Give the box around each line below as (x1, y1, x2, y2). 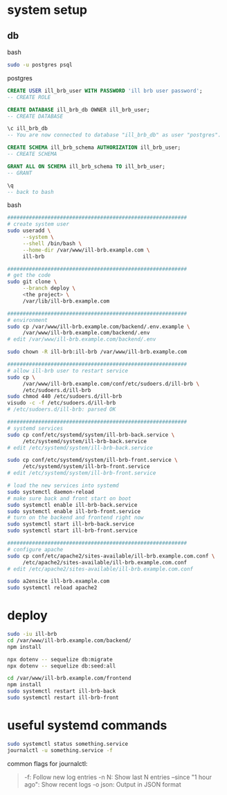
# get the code (7, 272, 51, 279)
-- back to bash (7, 188, 54, 195)
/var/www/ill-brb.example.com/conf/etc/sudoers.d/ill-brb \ (22, 380, 199, 387)
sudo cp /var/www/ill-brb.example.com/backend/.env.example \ (7, 323, 190, 330)
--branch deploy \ (22, 285, 76, 292)
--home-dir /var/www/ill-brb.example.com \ (22, 247, 150, 253)
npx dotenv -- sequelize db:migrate (7, 656, 113, 663)
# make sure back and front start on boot (7, 494, 131, 502)
